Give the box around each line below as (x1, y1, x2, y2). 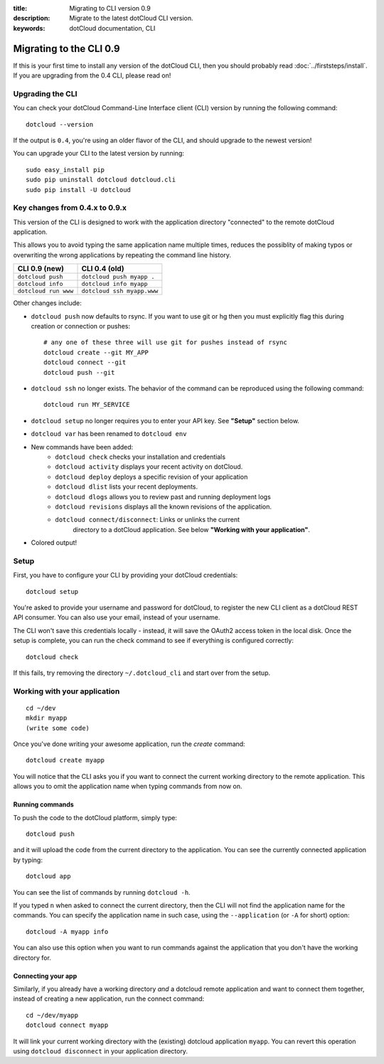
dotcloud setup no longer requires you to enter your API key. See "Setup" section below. (31, 416, 300, 425)
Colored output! (31, 538, 78, 547)
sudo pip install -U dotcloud (26, 186, 132, 193)
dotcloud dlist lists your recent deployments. (55, 482, 198, 491)
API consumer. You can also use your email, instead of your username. (13, 613, 220, 622)
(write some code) (26, 724, 90, 732)
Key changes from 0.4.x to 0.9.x (13, 203, 127, 213)
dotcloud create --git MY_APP (43, 349, 149, 356)
